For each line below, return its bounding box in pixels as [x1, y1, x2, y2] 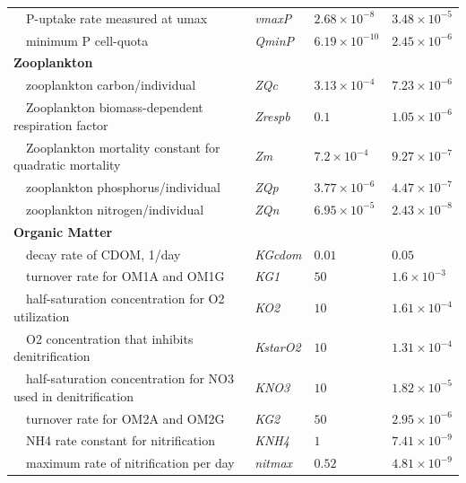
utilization [13, 306, 70, 325]
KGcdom [255, 244, 302, 263]
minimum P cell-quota [25, 31, 149, 49]
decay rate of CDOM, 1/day [25, 244, 181, 263]
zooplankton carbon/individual [25, 75, 196, 94]
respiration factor [13, 115, 108, 134]
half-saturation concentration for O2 [25, 289, 225, 308]
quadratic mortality [13, 155, 121, 174]
